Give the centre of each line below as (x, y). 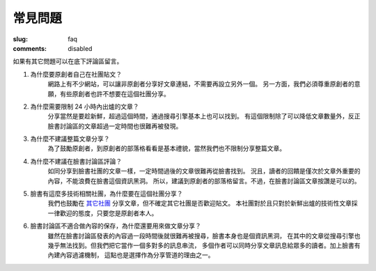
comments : (30, 48)
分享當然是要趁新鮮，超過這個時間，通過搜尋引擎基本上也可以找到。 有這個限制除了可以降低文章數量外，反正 (204, 116)
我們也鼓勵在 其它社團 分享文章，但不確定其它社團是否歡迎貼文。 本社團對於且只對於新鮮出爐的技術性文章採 (203, 203)
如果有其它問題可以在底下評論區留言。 (68, 61)
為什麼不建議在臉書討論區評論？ (76, 161)
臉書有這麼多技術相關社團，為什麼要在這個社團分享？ (107, 194)
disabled (80, 48)
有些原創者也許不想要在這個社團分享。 (115, 93)
